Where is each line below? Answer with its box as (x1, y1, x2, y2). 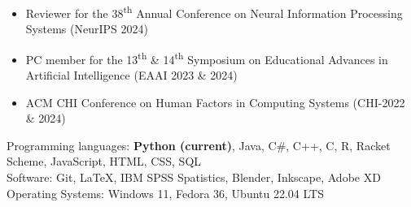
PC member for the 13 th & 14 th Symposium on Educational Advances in (25, 48, 388, 67)
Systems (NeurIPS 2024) (25, 20, 148, 37)
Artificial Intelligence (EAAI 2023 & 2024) (25, 67, 238, 84)
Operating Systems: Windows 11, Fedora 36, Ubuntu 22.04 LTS (7, 184, 325, 201)
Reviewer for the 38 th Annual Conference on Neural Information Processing (25, 2, 403, 21)
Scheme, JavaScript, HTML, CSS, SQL (7, 153, 202, 170)
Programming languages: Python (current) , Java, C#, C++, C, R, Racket (7, 136, 391, 153)
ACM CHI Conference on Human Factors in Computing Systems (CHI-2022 (25, 93, 405, 110)
